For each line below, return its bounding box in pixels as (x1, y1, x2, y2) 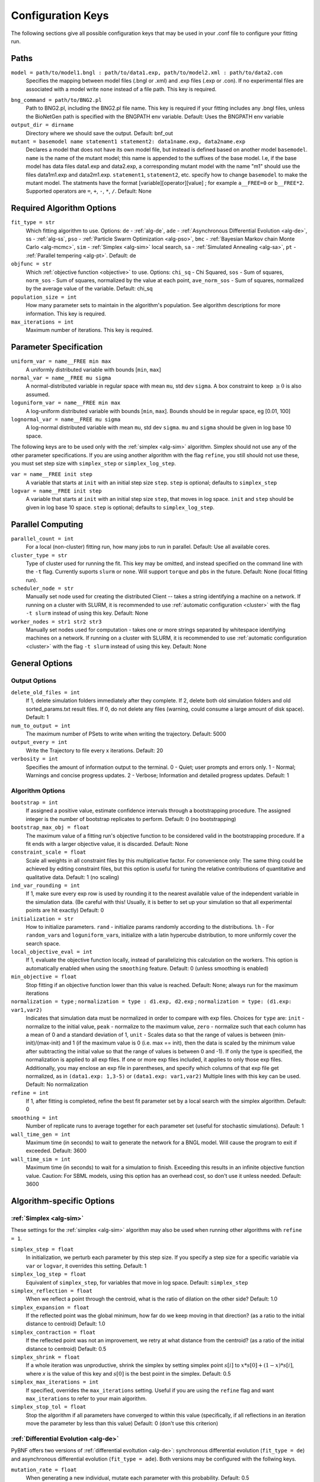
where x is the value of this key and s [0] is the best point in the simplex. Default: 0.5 (25, 1370, 231, 1377)
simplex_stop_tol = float (11, 1404, 87, 1410)
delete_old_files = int (11, 689, 80, 696)
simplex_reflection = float (11, 1287, 93, 1294)
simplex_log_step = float (11, 1271, 87, 1277)
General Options (11, 658, 73, 668)
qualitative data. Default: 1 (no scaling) (25, 873, 120, 880)
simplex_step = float (11, 1245, 74, 1253)
